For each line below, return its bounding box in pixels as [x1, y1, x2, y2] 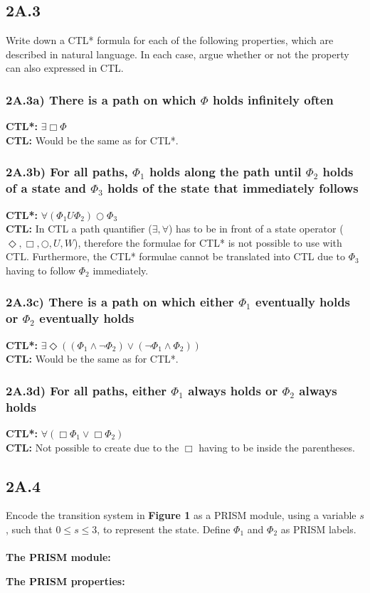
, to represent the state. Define [97, 521, 231, 536]
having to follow [6, 262, 76, 277]
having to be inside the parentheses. [199, 439, 355, 454]
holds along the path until [149, 163, 302, 181]
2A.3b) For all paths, [6, 163, 128, 181]
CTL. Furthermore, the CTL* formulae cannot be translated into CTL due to [6, 249, 346, 264]
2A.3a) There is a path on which [6, 90, 196, 108]
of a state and [6, 179, 86, 197]
